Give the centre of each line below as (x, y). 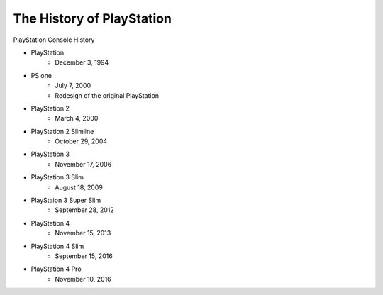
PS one (41, 75)
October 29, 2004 (81, 141)
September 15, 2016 (84, 256)
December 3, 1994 (82, 62)
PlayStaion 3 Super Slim (66, 200)
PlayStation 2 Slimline (62, 131)
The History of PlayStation (92, 18)
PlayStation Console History (54, 40)
